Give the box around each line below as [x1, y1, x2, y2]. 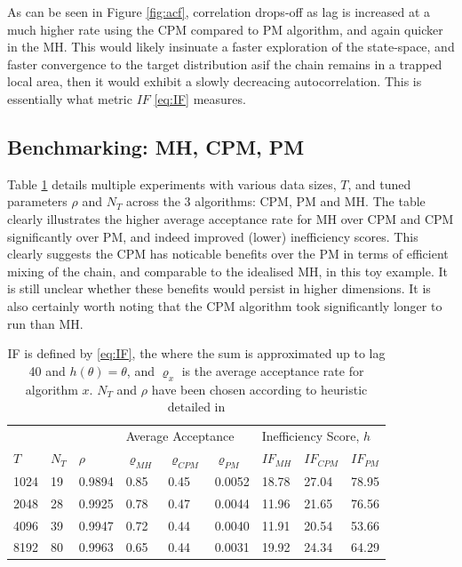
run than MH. [7, 314, 84, 332]
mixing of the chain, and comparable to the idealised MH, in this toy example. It [7, 261, 449, 280]
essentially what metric [7, 89, 132, 108]
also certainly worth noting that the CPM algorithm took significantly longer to [7, 296, 442, 315]
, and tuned [347, 174, 411, 193]
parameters [7, 192, 68, 211]
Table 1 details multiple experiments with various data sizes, [7, 174, 337, 193]
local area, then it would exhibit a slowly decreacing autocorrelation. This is [7, 72, 422, 91]
